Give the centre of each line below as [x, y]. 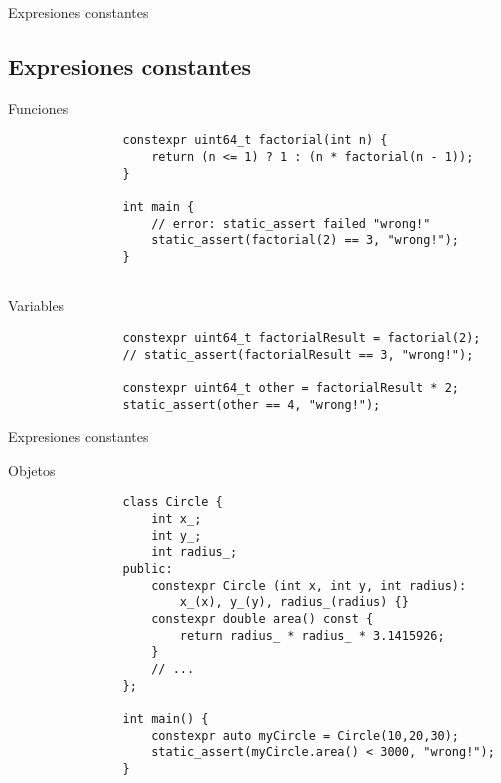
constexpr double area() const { [262, 618]
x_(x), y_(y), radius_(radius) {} [294, 602]
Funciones [38, 107]
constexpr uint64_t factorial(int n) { [255, 140]
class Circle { [172, 502]
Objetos [32, 469]
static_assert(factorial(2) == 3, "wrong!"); [305, 240]
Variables [36, 305]
